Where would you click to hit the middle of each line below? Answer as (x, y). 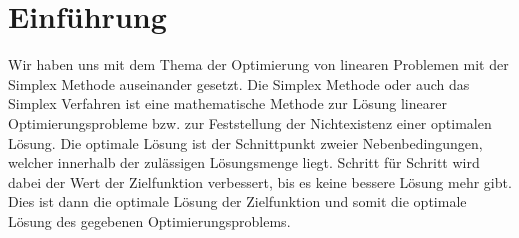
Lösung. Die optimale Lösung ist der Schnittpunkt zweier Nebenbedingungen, (245, 142)
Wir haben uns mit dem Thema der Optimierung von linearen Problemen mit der (258, 64)
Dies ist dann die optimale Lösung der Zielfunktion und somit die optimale (237, 201)
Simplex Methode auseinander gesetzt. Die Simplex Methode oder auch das (239, 83)
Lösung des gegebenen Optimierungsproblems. (149, 220)
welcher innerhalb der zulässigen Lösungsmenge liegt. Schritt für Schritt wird (244, 162)
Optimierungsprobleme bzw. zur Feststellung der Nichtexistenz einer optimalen (250, 122)
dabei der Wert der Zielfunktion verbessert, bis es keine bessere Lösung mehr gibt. (260, 181)
